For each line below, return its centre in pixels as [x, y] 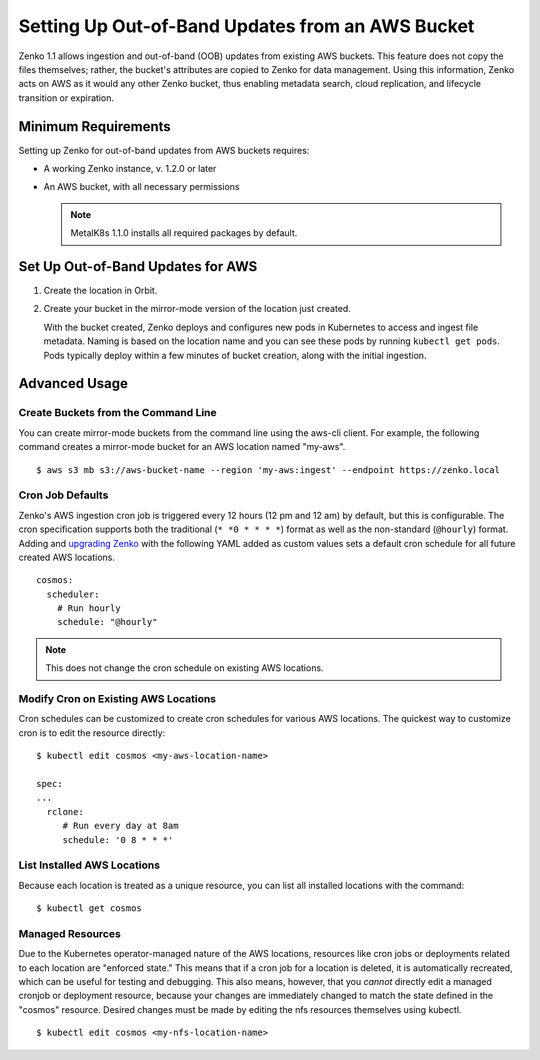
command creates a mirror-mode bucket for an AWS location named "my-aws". [182, 447]
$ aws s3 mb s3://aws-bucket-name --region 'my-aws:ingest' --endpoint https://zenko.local [268, 469]
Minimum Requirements [95, 126]
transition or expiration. [66, 97]
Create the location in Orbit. [100, 291]
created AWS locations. [66, 557]
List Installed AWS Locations [89, 865]
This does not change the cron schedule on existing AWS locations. [184, 668]
